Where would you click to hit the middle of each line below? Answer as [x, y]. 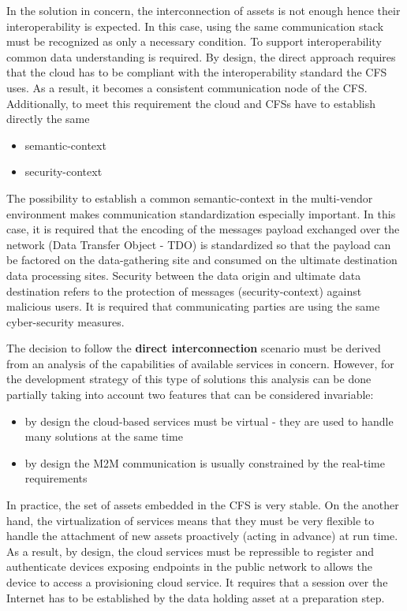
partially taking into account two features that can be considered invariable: [190, 395]
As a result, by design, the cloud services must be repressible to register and [190, 551]
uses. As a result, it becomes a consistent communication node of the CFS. [187, 87]
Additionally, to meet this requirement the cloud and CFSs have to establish [191, 103]
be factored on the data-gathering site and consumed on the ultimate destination [202, 260]
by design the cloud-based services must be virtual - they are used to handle [209, 421]
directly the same [48, 119]
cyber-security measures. [65, 321]
